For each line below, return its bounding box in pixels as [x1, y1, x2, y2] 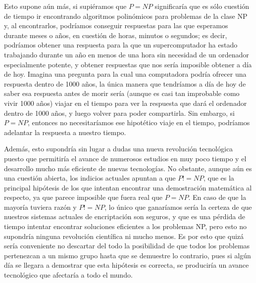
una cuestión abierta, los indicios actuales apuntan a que [4, 173, 176, 183]
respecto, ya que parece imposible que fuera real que [4, 192, 162, 202]
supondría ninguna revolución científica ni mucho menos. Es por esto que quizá [4, 231, 244, 241]
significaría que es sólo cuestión [154, 1, 249, 11]
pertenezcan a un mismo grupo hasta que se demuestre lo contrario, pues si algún [4, 250, 251, 260]
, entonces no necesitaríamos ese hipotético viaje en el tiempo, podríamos [27, 117, 250, 128]
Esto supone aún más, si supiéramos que [4, 1, 127, 11]
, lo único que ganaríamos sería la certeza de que [104, 201, 252, 212]
